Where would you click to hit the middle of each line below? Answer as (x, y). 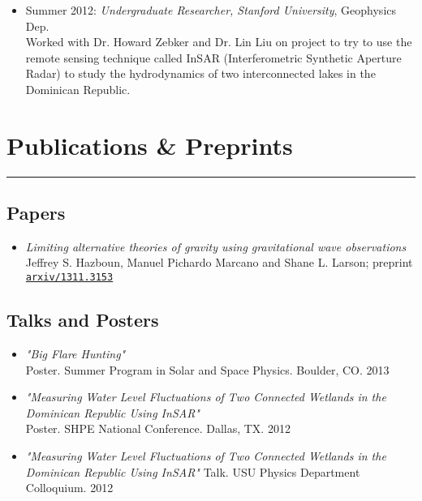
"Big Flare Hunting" (75, 353)
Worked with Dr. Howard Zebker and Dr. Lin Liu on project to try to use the (219, 42)
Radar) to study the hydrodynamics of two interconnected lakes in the (200, 73)
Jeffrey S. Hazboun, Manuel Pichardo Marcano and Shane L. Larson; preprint (219, 262)
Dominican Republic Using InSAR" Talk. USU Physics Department (193, 471)
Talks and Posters (83, 320)
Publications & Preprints (150, 145)
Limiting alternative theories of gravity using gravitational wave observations (216, 246)
